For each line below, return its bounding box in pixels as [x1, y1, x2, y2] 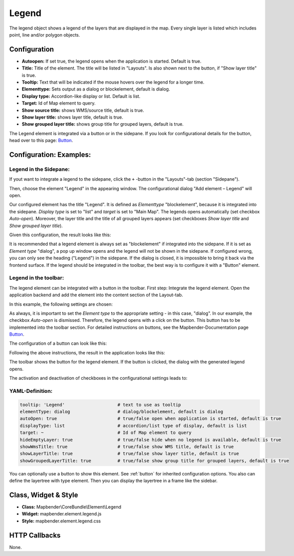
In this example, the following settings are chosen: [9, 301, 113, 307]
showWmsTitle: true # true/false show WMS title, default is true [20, 443, 234, 449]
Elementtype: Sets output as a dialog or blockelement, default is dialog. [22, 86, 170, 92]
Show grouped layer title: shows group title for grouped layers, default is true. [22, 121, 184, 127]
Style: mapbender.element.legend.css [22, 518, 101, 524]
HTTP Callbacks [9, 531, 61, 539]
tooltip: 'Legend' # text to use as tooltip [20, 402, 181, 407]
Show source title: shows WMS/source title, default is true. [22, 107, 145, 113]
